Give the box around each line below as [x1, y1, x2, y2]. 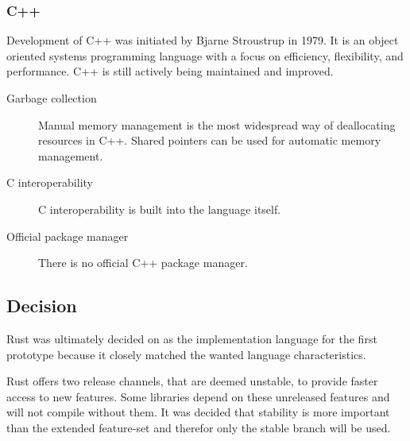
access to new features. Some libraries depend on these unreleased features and [6, 388, 390, 404]
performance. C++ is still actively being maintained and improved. [6, 63, 334, 79]
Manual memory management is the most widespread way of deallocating [38, 116, 396, 133]
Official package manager [6, 227, 129, 244]
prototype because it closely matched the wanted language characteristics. [6, 346, 366, 362]
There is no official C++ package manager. [38, 254, 248, 271]
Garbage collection [6, 90, 97, 106]
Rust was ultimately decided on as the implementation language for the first [6, 330, 377, 346]
